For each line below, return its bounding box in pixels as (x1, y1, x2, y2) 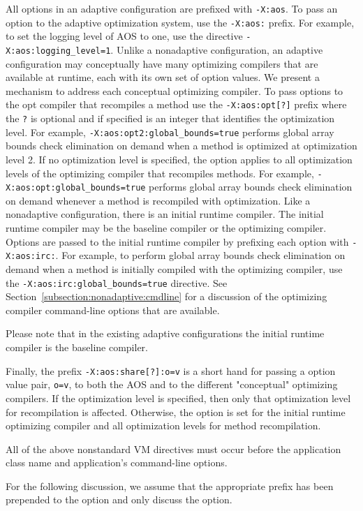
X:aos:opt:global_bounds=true (6, 183, 146, 193)
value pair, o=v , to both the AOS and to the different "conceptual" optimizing (6, 377, 338, 392)
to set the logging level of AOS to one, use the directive (6, 29, 243, 43)
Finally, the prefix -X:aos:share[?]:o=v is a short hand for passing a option (6, 363, 336, 378)
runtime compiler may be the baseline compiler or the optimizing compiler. (6, 221, 327, 235)
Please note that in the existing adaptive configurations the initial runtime (6, 326, 325, 341)
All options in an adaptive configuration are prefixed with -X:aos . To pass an (6, 1, 338, 15)
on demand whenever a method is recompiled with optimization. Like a (6, 193, 311, 207)
